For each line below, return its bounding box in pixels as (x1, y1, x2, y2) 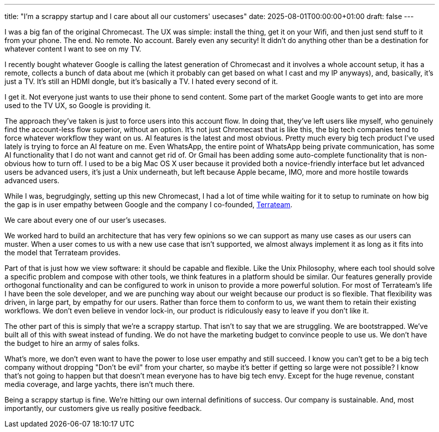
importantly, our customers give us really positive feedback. (5, 404, 202, 412)
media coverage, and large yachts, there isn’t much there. (5, 380, 195, 388)
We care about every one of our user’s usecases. (5, 216, 167, 224)
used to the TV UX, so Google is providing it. (5, 101, 151, 110)
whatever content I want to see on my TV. (5, 45, 142, 53)
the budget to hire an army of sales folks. (5, 339, 140, 347)
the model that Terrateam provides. (5, 248, 121, 257)
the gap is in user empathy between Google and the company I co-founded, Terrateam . (5, 200, 293, 209)
